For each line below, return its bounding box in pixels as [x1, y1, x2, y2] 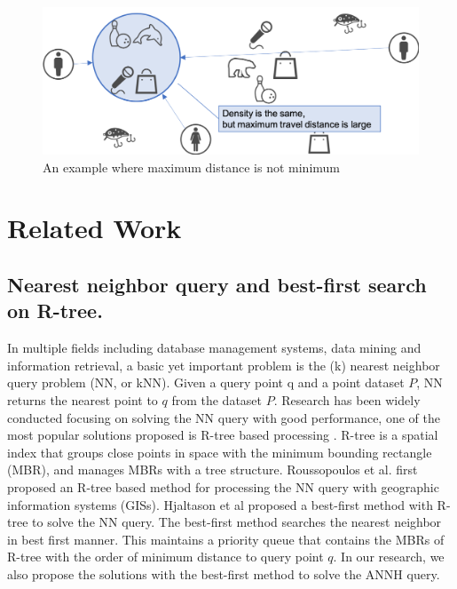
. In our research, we [333, 547, 445, 566]
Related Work [7, 210, 182, 246]
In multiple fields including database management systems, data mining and [7, 338, 422, 357]
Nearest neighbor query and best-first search [7, 270, 427, 298]
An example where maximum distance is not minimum [43, 157, 340, 176]
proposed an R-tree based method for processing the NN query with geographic [7, 477, 439, 496]
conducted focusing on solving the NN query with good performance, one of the [7, 408, 440, 426]
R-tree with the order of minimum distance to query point [7, 547, 324, 566]
